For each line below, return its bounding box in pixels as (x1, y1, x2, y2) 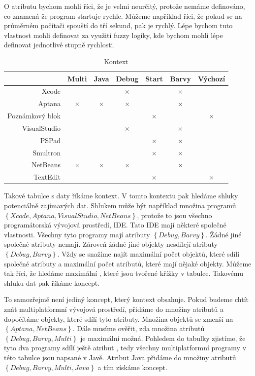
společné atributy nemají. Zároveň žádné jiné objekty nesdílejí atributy (4, 239, 218, 249)
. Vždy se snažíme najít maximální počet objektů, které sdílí (57, 248, 240, 259)
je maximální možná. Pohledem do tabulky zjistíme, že (80, 333, 246, 343)
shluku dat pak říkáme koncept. (4, 277, 100, 288)
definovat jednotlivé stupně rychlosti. (4, 39, 115, 50)
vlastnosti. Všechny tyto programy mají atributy (4, 229, 150, 239)
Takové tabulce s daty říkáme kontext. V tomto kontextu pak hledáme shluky (4, 190, 238, 201)
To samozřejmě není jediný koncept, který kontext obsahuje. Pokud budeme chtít (4, 294, 249, 304)
